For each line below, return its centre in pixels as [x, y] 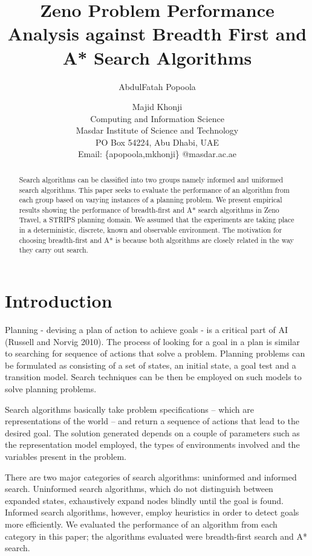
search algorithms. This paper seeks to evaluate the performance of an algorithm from [154, 189]
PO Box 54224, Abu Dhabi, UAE [157, 142]
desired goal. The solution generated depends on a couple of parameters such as [152, 432]
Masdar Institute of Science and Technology [157, 130]
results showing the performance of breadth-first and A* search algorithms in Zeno [149, 209]
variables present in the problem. [66, 456]
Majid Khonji [157, 107]
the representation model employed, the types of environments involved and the [152, 444]
